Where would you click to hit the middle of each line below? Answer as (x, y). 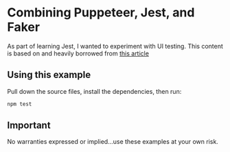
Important (29, 126)
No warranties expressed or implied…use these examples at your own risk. (113, 142)
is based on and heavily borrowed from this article (78, 53)
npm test (20, 104)
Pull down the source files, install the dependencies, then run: (94, 91)
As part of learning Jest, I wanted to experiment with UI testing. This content (115, 46)
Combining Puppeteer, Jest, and (101, 13)
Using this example (49, 75)
